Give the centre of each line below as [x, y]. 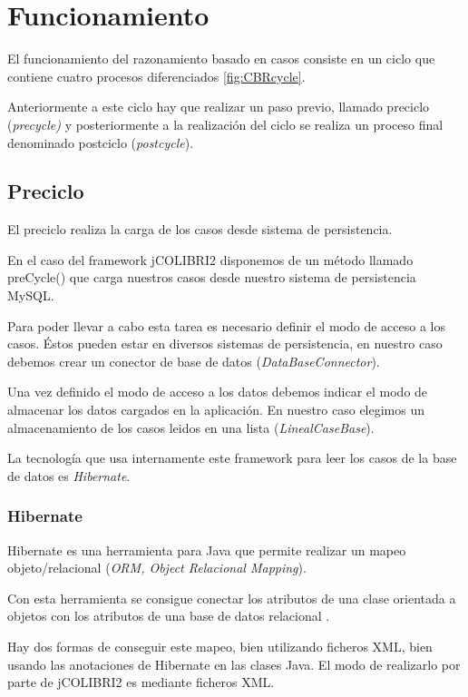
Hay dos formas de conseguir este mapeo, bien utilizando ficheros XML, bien [220, 647]
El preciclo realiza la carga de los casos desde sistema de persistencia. [200, 229]
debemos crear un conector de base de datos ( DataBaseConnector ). [194, 361]
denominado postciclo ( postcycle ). [101, 142]
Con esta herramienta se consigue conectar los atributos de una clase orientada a [232, 598]
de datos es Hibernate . [69, 475]
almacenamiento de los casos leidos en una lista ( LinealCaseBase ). [191, 427]
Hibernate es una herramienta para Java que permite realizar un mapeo [207, 550]
